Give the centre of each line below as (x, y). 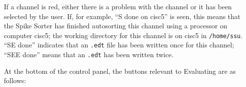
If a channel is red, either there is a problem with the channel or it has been (118, 6)
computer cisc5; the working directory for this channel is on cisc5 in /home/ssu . (123, 35)
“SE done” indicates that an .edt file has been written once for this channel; (119, 45)
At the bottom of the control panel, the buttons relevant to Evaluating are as (120, 71)
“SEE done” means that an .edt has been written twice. (89, 54)
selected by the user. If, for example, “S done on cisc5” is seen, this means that (122, 16)
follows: (15, 80)
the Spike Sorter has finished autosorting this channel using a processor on (116, 26)
